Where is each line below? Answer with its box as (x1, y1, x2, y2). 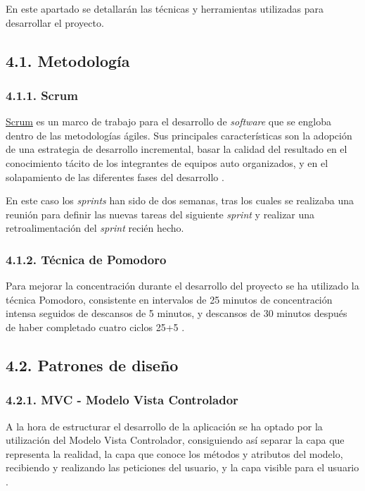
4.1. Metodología (6, 49, 130, 71)
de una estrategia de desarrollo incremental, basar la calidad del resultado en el (6, 142, 347, 156)
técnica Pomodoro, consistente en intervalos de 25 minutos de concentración (6, 292, 333, 306)
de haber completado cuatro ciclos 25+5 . (6, 319, 185, 334)
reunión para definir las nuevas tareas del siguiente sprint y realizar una (6, 206, 315, 221)
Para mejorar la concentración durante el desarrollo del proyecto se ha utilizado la (6, 278, 359, 293)
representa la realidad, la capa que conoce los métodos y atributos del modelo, (6, 446, 343, 461)
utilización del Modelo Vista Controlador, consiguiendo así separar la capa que (6, 433, 345, 447)
